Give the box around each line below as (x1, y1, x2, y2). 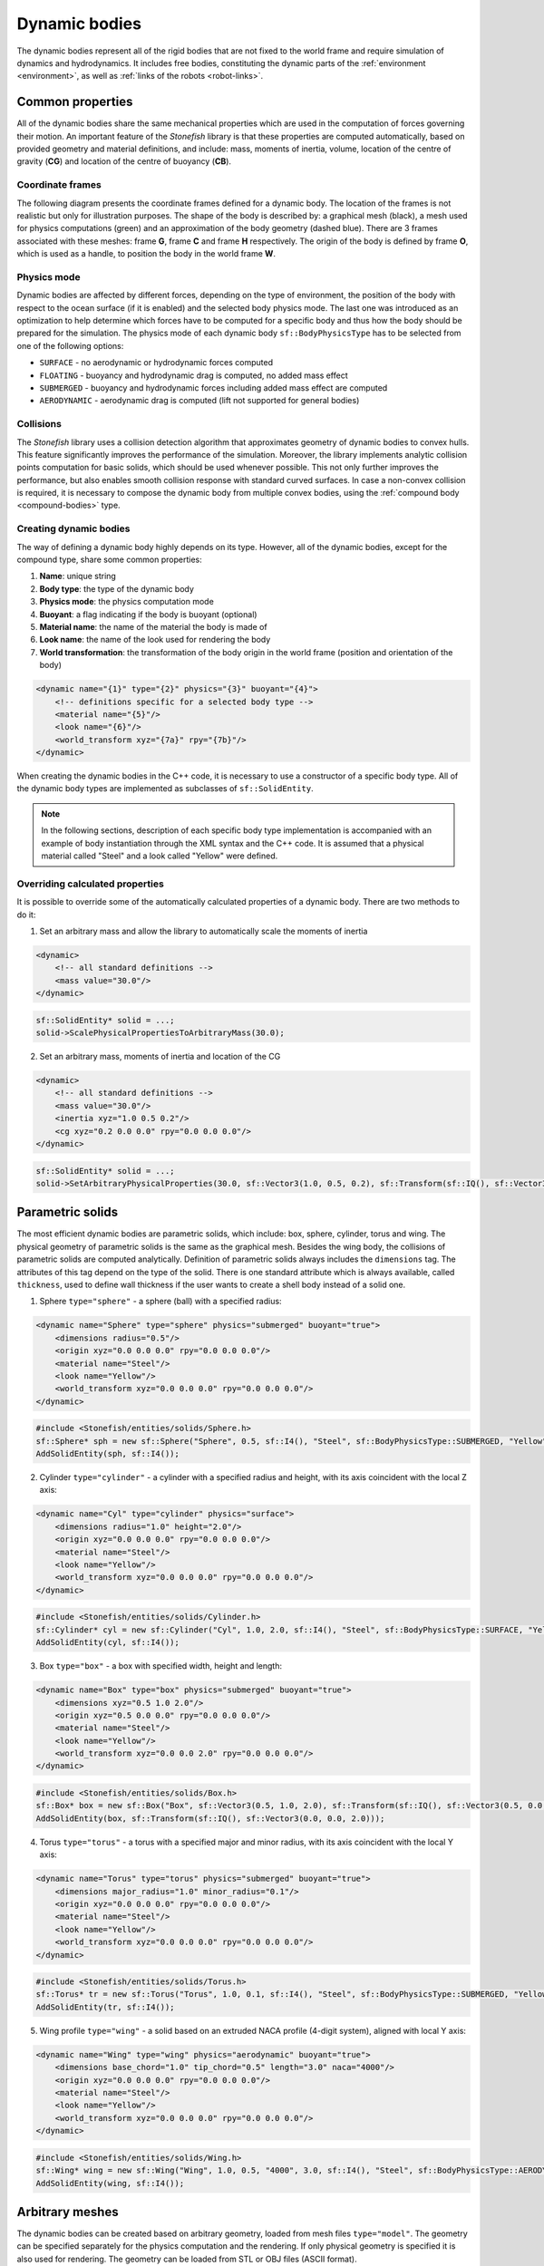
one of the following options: (16, 340, 124, 351)
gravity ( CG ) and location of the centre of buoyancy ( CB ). (16, 156, 231, 167)
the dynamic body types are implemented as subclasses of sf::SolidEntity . (16, 783, 314, 794)
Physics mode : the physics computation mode (39, 596, 215, 607)
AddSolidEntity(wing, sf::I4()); (35, 2178, 185, 2188)
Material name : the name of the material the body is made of (39, 621, 267, 632)
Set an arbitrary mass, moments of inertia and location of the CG (39, 1051, 281, 1062)
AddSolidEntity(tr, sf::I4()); (35, 2001, 176, 2012)
